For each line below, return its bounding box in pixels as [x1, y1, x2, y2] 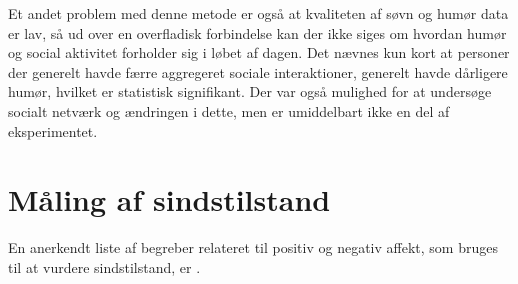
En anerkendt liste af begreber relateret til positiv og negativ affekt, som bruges [8, 237, 498, 258]
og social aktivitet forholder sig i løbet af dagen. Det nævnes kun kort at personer [8, 42, 510, 63]
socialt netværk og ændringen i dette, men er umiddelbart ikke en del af [8, 100, 450, 121]
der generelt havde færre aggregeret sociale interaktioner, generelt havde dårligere [8, 61, 508, 82]
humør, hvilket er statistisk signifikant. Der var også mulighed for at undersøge [8, 81, 492, 102]
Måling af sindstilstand [8, 179, 331, 220]
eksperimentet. [8, 120, 98, 141]
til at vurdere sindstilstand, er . [8, 256, 201, 277]
